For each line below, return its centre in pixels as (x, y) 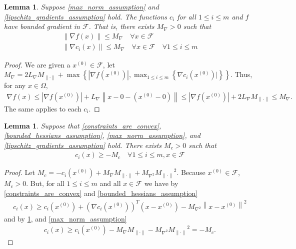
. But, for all (45, 183)
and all (110, 183)
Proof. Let (19, 172)
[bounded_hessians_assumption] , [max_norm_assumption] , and (102, 135)
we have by (161, 183)
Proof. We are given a (37, 64)
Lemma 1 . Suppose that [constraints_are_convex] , (83, 125)
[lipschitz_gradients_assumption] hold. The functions (85, 16)
